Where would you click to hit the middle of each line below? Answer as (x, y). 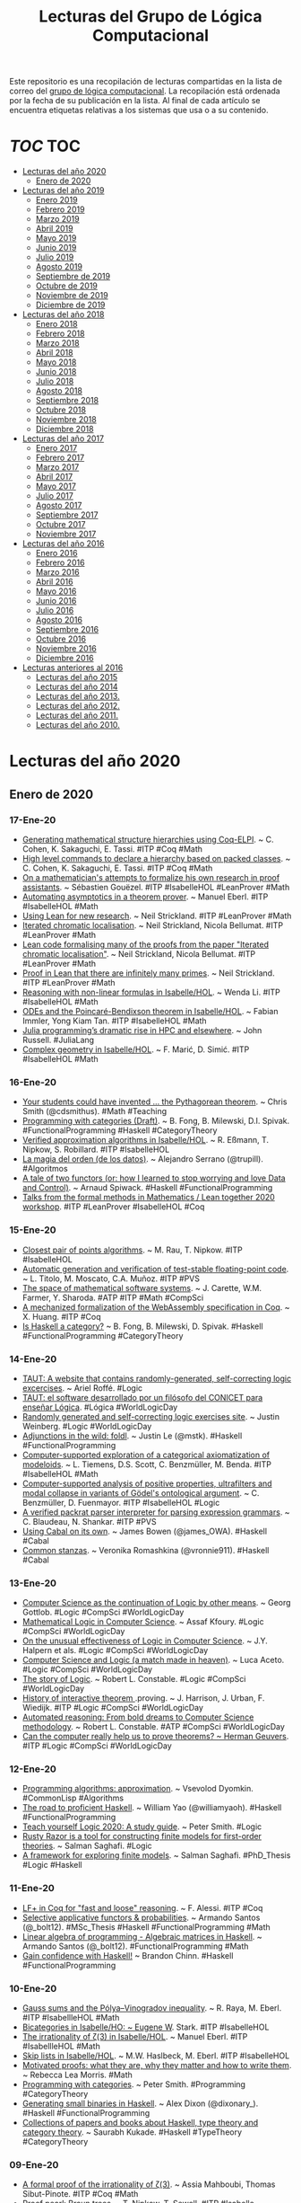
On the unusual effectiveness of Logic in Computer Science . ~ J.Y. (145, 1641)
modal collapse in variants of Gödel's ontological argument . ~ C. (141, 1492)
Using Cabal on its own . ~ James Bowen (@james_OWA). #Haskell (144, 1531)
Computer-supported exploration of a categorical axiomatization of (146, 1455)
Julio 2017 (54, 496)
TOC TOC (45, 146)
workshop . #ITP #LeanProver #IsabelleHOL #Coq (113, 1207)
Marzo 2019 (57, 219)
